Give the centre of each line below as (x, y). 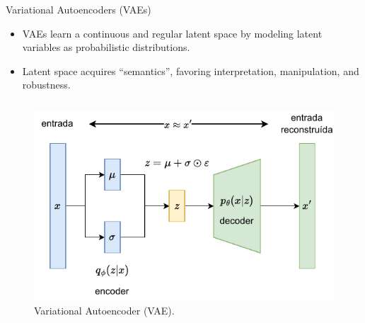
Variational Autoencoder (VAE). (104, 311)
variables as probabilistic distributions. (106, 47)
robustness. (46, 85)
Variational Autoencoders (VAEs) (79, 9)
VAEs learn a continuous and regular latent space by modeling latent (172, 33)
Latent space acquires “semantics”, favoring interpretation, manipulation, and (191, 70)
